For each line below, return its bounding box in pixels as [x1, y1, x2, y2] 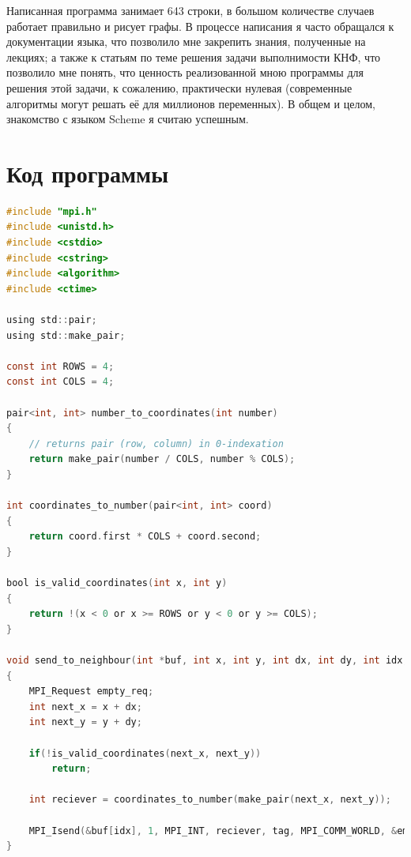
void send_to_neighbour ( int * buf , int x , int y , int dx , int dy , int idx [6, 655, 403, 667]
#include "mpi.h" [6, 205, 97, 217]
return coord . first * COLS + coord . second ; [28, 531, 262, 543]
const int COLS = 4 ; [6, 376, 115, 388]
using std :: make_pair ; [6, 329, 126, 341]
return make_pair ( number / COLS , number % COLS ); [28, 453, 296, 465]
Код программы [6, 156, 168, 189]
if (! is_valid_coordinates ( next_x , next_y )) [28, 747, 262, 759]
